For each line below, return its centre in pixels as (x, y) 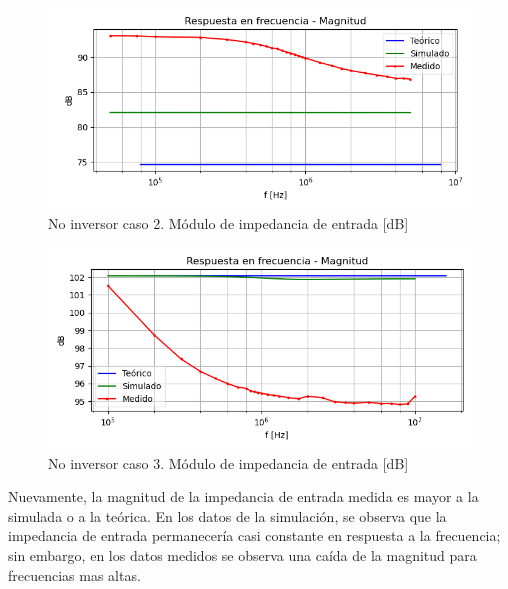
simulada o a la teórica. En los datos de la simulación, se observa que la (227, 515)
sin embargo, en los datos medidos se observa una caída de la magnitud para (242, 554)
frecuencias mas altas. (74, 574)
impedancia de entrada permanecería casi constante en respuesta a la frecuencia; (254, 535)
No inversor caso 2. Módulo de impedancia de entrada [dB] (228, 222)
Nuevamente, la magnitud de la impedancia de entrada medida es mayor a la (243, 496)
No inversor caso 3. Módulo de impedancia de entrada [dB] (228, 462)
